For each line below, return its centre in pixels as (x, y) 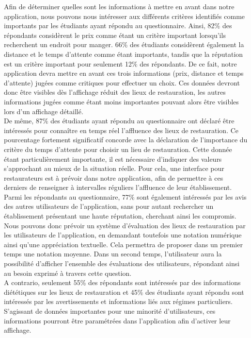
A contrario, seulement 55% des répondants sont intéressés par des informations (122, 282)
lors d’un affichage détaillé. (44, 111)
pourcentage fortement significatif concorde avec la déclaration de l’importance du (126, 140)
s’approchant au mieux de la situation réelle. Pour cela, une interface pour (114, 168)
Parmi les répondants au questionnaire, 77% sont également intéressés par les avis (125, 196)
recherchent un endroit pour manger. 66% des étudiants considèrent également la (124, 44)
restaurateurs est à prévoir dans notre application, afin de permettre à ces (114, 177)
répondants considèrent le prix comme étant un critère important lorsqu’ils (115, 35)
